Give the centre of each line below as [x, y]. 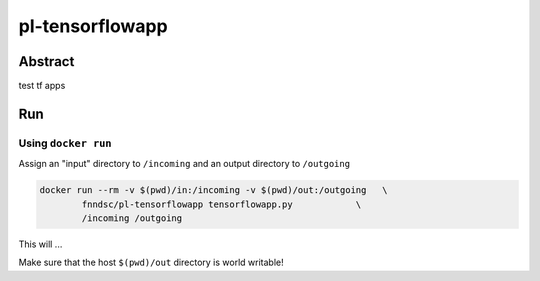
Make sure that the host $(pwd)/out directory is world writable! [151, 262]
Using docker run [65, 143]
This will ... [40, 244]
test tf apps [42, 86]
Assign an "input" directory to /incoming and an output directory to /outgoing [184, 164]
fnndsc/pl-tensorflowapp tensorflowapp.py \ [221, 204]
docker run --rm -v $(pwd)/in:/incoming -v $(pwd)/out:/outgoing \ [213, 190]
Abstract [46, 61]
